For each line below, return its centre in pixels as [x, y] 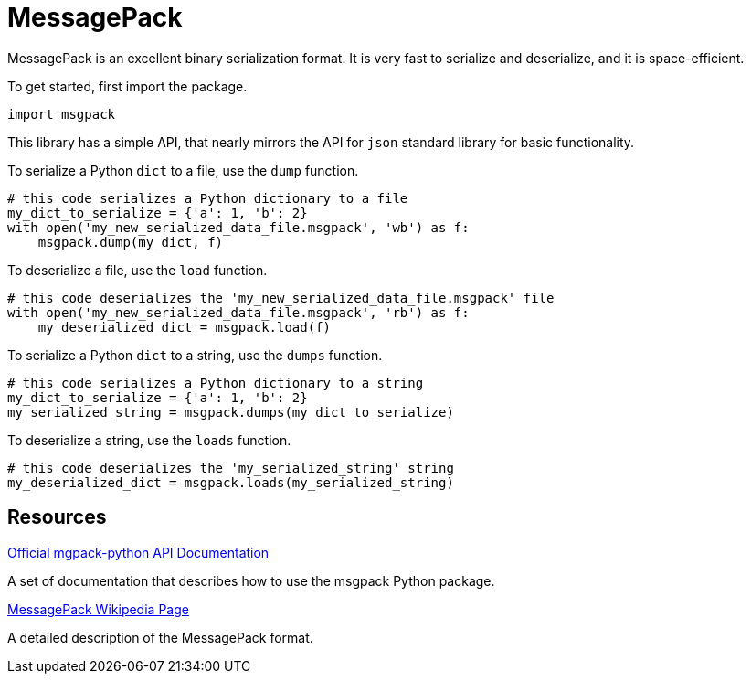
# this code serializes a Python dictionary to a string [216, 383]
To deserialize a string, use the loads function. [149, 440]
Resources [57, 517]
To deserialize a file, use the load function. [138, 270]
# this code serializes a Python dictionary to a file [208, 198]
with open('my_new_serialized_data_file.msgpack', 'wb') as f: [238, 227]
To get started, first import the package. [127, 86]
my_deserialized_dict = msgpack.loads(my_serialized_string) [231, 482]
